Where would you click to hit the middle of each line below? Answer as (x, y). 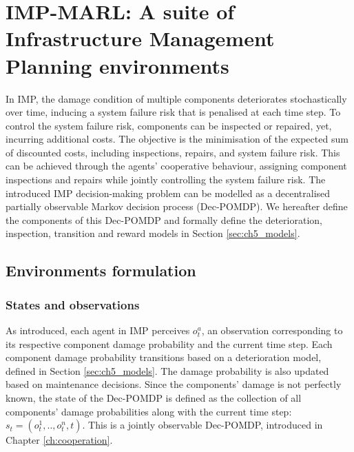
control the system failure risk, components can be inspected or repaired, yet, (169, 125)
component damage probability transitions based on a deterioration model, (164, 357)
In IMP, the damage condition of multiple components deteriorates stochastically (176, 98)
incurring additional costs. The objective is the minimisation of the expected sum (177, 139)
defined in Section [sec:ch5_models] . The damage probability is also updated (167, 370)
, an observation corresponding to (272, 330)
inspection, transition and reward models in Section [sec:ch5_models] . (153, 233)
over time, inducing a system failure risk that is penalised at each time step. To (173, 112)
